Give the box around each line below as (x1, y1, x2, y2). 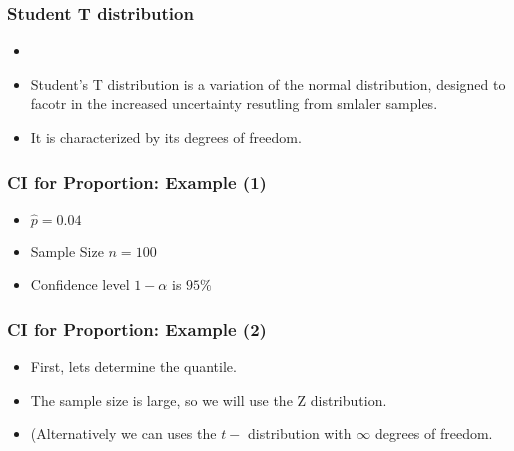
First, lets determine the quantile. (30, 356, 237, 377)
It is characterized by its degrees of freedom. (30, 127, 302, 147)
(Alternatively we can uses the (30, 423, 217, 444)
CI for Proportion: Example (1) (7, 169, 267, 194)
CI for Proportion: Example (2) (7, 316, 267, 341)
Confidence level (30, 274, 130, 295)
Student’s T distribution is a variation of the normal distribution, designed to (30, 73, 506, 94)
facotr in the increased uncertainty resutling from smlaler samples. (30, 93, 438, 114)
